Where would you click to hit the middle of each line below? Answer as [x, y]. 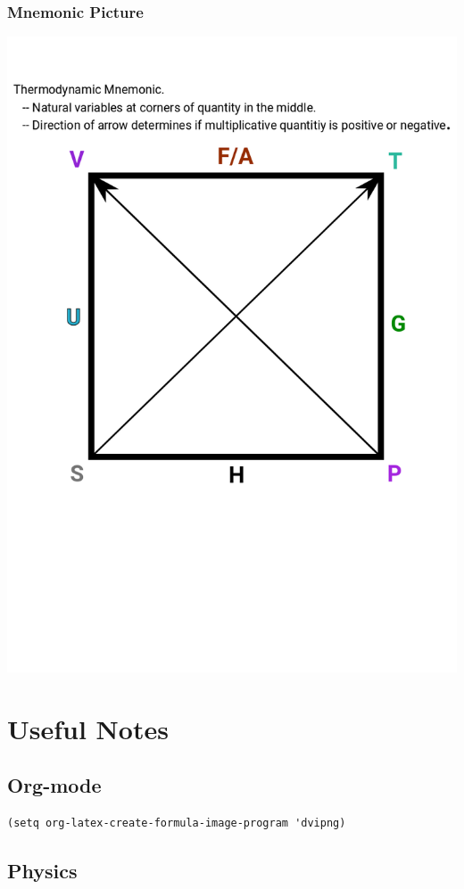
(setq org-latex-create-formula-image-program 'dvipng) [177, 823]
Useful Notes [88, 728]
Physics [42, 871]
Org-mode [54, 785]
